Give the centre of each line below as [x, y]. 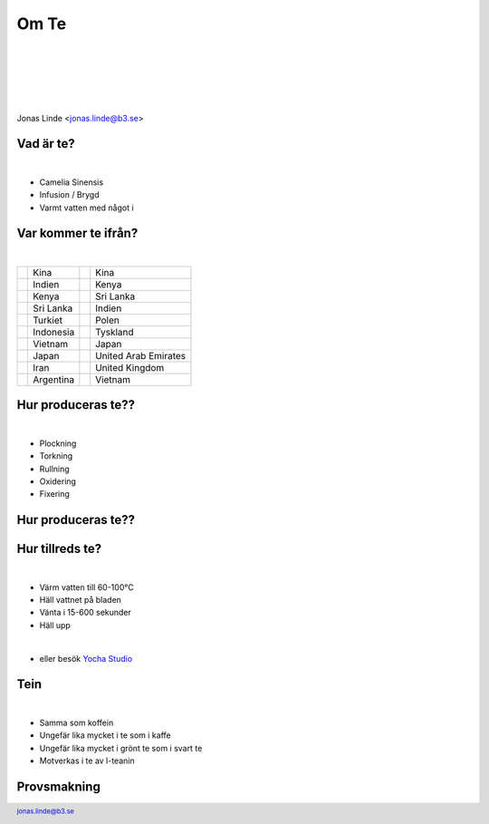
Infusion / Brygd [69, 195]
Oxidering [58, 481]
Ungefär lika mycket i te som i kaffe [105, 735]
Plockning [58, 443]
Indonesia [54, 332]
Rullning [54, 469]
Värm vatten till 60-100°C [87, 587]
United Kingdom [130, 367]
